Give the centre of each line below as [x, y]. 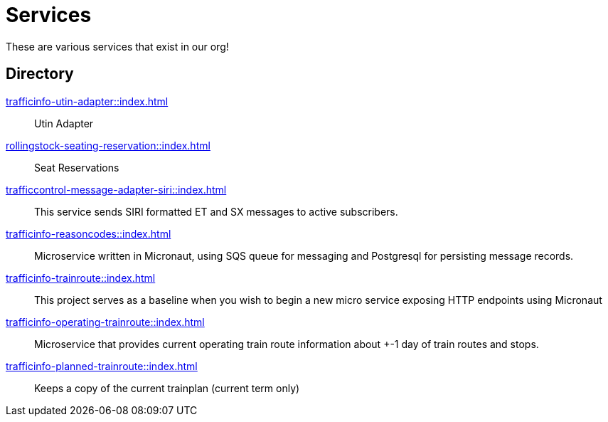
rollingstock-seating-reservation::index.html [108, 145]
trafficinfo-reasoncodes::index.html [89, 233]
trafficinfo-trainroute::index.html [81, 278]
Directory [40, 74]
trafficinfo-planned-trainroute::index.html [102, 366]
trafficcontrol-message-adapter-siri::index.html [116, 189]
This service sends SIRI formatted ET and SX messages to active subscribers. [216, 211]
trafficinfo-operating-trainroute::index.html [105, 322]
